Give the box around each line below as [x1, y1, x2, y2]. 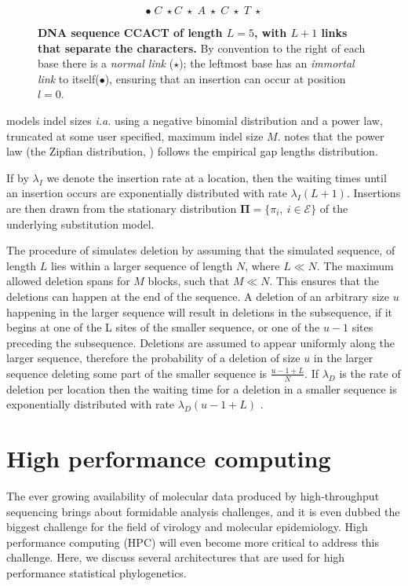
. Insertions [346, 185, 401, 201]
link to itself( [38, 70, 100, 86]
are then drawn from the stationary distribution [6, 200, 237, 216]
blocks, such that [148, 273, 230, 289]
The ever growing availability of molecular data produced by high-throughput [6, 488, 380, 504]
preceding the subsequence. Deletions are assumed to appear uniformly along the [6, 334, 395, 350]
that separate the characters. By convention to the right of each [38, 39, 366, 56]
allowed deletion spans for [6, 273, 130, 289]
